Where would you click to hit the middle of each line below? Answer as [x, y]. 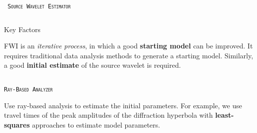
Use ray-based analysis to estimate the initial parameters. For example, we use [123, 105]
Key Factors [22, 29]
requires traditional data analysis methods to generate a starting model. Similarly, [129, 55]
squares [17, 124]
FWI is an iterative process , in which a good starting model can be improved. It [128, 46]
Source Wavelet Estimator [39, 6]
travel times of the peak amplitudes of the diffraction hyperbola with [108, 115]
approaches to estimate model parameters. [96, 124]
